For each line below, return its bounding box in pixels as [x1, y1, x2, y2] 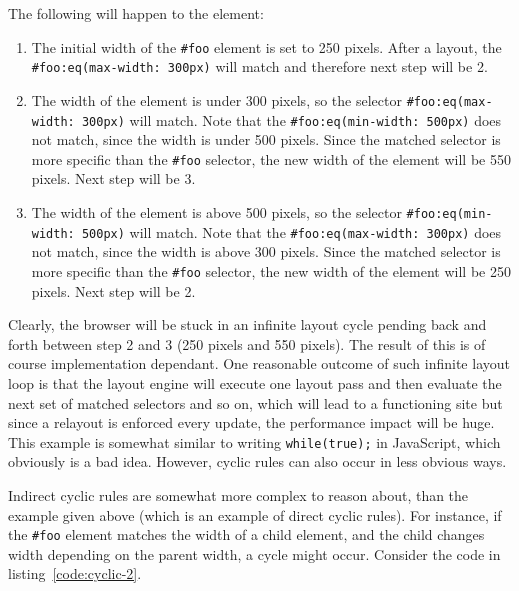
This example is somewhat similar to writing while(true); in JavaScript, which [8, 431, 501, 452]
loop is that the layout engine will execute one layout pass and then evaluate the [8, 373, 502, 393]
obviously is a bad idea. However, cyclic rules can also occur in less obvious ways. [8, 451, 507, 472]
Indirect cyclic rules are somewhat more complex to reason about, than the [8, 485, 469, 506]
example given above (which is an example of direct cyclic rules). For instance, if [8, 504, 502, 525]
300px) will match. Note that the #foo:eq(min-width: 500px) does [81, 109, 502, 130]
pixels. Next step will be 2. [31, 280, 196, 301]
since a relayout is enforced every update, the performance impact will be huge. [8, 412, 495, 433]
